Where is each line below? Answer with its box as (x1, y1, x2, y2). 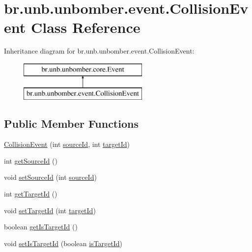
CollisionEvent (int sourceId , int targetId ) (4, 139, 130, 149)
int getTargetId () (4, 189, 57, 199)
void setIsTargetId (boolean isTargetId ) (4, 238, 123, 248)
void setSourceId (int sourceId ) (4, 172, 97, 182)
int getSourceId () (4, 155, 57, 166)
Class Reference (30, 17, 140, 37)
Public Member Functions (4, 116, 139, 131)
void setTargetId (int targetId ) (4, 205, 96, 215)
